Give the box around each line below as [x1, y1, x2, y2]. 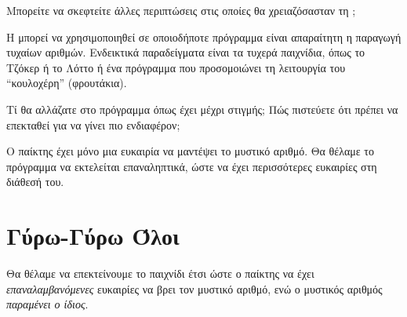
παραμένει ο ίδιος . [6, 296, 89, 312]
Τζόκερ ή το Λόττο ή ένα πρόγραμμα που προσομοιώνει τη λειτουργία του [6, 59, 346, 75]
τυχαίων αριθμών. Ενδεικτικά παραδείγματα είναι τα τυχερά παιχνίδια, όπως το [6, 44, 365, 60]
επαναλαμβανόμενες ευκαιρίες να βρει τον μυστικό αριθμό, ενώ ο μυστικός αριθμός [6, 280, 383, 297]
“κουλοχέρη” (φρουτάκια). [6, 75, 127, 91]
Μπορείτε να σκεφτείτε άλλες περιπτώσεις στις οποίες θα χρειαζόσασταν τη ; [6, 2, 356, 18]
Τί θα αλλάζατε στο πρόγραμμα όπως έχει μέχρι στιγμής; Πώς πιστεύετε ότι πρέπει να [6, 100, 398, 117]
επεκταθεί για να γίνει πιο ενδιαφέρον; [6, 116, 180, 133]
